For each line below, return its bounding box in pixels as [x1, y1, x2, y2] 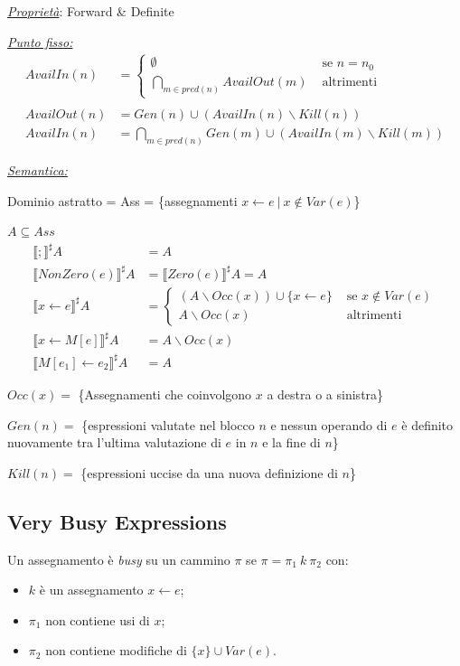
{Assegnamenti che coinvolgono [78, 384, 252, 403]
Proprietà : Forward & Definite [7, 2, 174, 20]
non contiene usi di [45, 610, 150, 629]
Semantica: [7, 161, 68, 180]
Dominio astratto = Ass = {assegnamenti [7, 191, 238, 210]
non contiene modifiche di [45, 641, 187, 660]
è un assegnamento [39, 580, 144, 599]
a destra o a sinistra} [267, 384, 384, 403]
